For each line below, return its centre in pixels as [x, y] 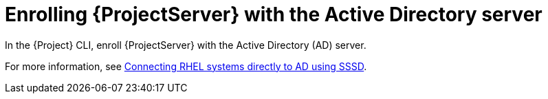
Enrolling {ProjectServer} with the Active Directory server [274, 14]
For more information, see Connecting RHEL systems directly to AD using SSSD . [186, 66]
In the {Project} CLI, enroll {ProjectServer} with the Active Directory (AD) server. [186, 45]
